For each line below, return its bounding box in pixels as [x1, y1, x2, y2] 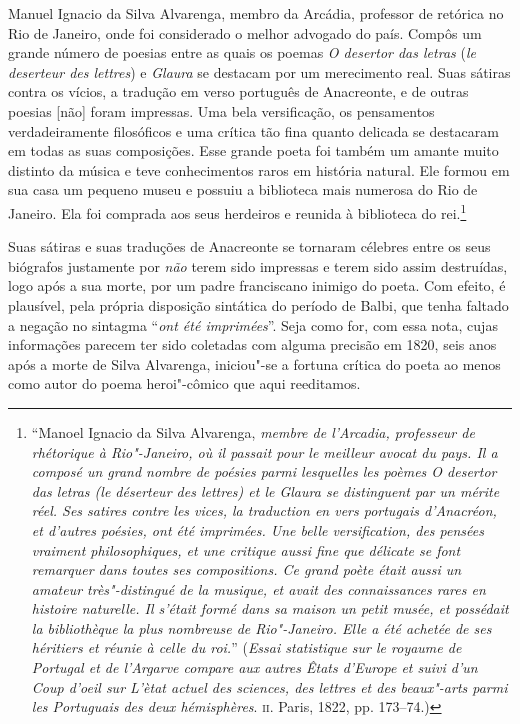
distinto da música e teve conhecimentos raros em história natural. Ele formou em [8, 159, 510, 180]
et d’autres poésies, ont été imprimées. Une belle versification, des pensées [31, 519, 484, 540]
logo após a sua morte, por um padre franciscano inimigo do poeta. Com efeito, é [8, 275, 506, 296]
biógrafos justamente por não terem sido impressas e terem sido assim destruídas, [8, 255, 508, 276]
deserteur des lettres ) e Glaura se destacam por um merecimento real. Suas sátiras [8, 61, 511, 82]
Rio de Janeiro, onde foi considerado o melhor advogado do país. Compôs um [8, 22, 482, 43]
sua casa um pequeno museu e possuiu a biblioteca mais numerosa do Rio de [8, 179, 478, 200]
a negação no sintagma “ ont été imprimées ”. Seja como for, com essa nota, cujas [8, 314, 498, 335]
